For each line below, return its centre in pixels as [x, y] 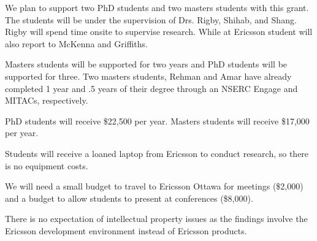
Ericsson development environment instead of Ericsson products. [126, 230]
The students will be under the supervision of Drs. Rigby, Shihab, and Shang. [151, 19]
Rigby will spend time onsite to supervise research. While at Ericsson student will [159, 32]
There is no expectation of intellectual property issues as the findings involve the [156, 219]
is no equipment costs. [47, 165]
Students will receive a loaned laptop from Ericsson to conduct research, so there [157, 153]
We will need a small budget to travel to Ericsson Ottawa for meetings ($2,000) [154, 186]
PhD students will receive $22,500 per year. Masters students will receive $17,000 [157, 120]
